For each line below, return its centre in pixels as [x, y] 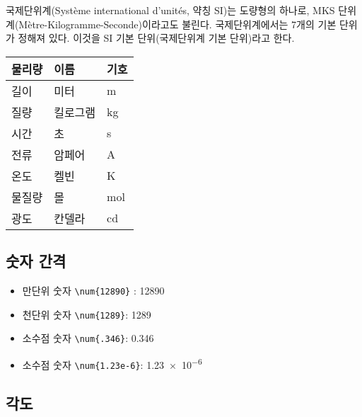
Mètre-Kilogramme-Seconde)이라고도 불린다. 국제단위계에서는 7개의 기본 [177, 24]
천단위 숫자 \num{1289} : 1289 [87, 314]
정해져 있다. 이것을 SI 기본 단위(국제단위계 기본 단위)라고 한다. [156, 38]
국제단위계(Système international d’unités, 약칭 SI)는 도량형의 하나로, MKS [170, 10]
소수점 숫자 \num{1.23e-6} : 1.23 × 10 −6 [112, 363]
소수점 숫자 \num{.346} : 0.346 [88, 338]
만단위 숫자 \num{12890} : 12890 [93, 290]
